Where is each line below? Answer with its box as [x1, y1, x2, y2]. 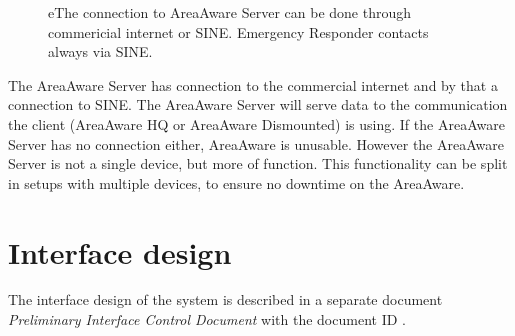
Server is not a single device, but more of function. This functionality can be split [8, 153, 508, 174]
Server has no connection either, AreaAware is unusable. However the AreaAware [8, 133, 504, 154]
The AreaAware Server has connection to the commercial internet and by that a [8, 74, 498, 95]
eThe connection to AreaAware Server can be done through [48, 2, 412, 22]
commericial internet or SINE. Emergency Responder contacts [48, 21, 429, 42]
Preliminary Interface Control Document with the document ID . [8, 309, 406, 330]
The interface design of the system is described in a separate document [8, 289, 443, 310]
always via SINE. [48, 41, 153, 62]
